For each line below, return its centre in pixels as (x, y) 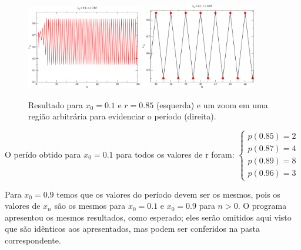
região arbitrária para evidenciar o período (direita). (122, 116)
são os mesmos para (90, 206)
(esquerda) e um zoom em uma (212, 104)
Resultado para (56, 104)
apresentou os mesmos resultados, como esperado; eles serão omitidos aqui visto (148, 217)
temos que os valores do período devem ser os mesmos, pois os (168, 194)
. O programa (262, 206)
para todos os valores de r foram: (175, 154)
